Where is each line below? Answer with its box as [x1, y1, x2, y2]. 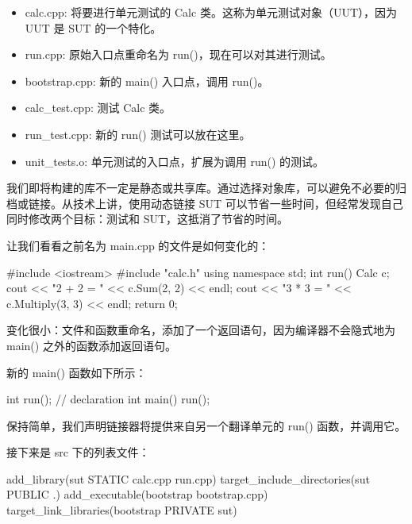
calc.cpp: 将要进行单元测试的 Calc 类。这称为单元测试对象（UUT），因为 [25, 4, 397, 20]
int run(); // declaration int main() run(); [6, 391, 210, 407]
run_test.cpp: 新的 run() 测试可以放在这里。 [25, 125, 251, 142]
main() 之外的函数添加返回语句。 [6, 337, 176, 353]
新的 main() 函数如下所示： [6, 364, 147, 380]
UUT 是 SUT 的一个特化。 [25, 19, 162, 36]
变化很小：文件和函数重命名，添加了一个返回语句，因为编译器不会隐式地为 [6, 322, 395, 338]
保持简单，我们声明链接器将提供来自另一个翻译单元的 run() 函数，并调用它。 [6, 417, 406, 433]
